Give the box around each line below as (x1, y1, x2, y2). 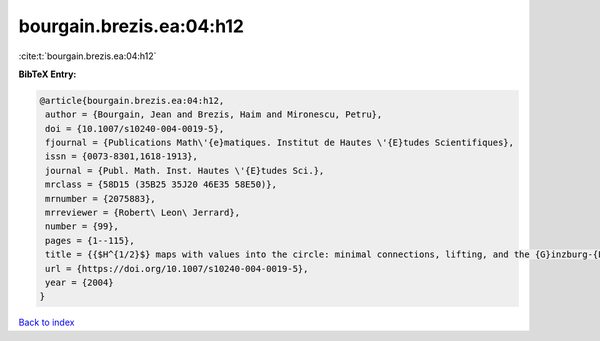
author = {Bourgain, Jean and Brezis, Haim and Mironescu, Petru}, (45, 109, 383, 120)
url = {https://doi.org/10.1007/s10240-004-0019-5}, (45, 263, 309, 274)
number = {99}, (45, 221, 120, 232)
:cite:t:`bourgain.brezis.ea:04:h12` (18, 50, 157, 62)
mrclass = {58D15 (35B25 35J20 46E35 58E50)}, (45, 179, 277, 190)
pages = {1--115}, (45, 235, 135, 246)
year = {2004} (45, 277, 114, 288)
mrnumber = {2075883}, (45, 193, 157, 204)
